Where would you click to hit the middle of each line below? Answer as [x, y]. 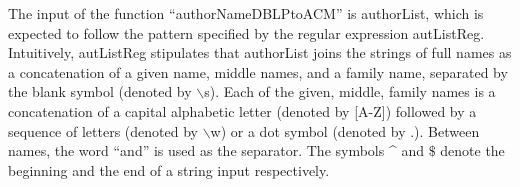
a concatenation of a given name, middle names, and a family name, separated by [258, 71]
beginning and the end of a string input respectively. [169, 169]
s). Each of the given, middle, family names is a [350, 91]
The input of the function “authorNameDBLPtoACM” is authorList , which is [246, 13]
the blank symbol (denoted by [100, 91]
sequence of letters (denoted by [103, 130]
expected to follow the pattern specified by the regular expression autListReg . [246, 32]
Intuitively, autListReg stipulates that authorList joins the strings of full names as [260, 52]
